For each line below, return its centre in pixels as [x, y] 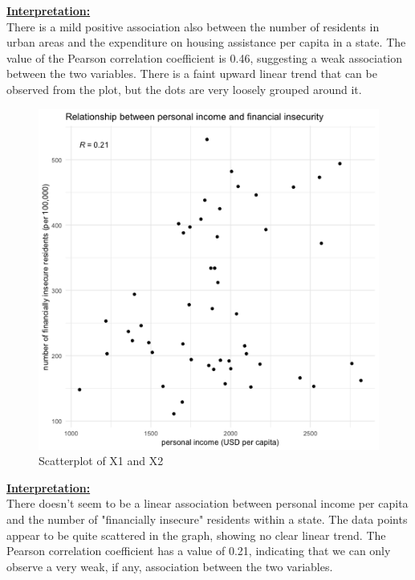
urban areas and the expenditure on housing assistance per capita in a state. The [206, 42]
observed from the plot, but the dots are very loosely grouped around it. [184, 89]
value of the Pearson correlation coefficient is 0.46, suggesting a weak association [205, 57]
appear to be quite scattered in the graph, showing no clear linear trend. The [196, 535]
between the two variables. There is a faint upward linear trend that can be [192, 74]
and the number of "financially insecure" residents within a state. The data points [207, 519]
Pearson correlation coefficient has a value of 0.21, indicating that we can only [199, 551]
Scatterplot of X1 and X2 [101, 461]
